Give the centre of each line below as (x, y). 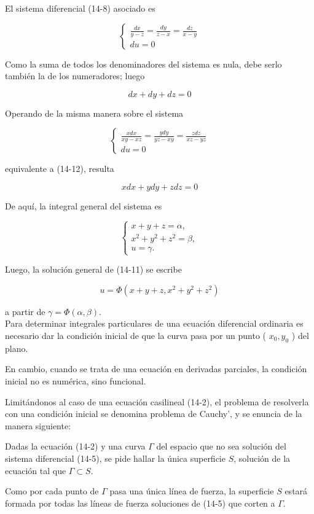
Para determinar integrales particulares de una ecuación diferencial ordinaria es (154, 323)
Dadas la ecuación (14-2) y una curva (75, 446)
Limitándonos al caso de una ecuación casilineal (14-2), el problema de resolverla (157, 401)
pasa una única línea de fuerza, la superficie (192, 491)
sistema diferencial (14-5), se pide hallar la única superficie (115, 458)
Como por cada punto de (52, 491)
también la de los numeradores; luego (75, 76)
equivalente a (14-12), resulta (60, 169)
